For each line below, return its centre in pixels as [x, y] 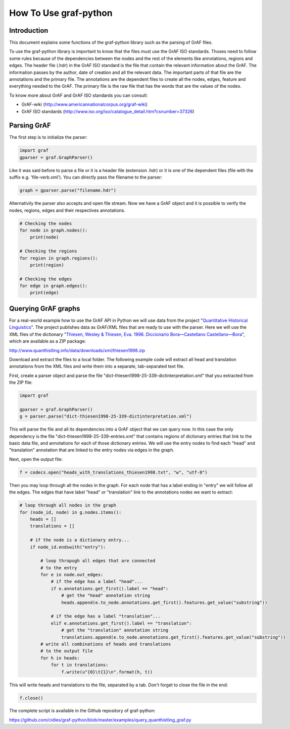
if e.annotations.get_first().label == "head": [110, 588]
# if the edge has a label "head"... [97, 582]
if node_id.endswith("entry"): [68, 547]
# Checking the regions [48, 251]
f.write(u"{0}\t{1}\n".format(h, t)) [107, 672]
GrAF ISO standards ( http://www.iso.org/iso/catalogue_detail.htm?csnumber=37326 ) [108, 111]
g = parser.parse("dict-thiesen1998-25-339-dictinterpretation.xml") [106, 416]
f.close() [31, 698]
